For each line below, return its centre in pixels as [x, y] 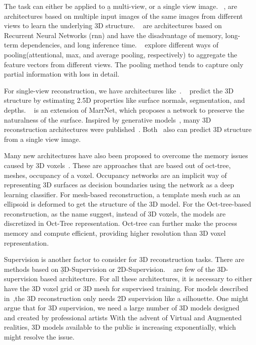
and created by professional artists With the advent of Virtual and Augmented [123, 317]
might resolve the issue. [39, 337]
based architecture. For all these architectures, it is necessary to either [146, 279]
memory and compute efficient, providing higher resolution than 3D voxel [115, 233]
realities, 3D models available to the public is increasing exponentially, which [120, 327]
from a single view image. [42, 139]
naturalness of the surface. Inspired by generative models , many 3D [108, 119]
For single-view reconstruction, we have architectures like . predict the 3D [119, 90]
